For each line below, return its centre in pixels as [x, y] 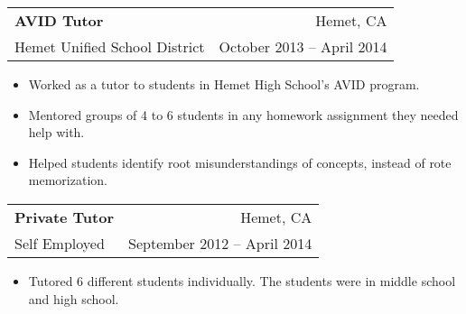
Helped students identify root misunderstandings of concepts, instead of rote [240, 162]
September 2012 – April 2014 [220, 243]
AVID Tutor [59, 20]
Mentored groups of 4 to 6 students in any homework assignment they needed [243, 114]
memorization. [68, 180]
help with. [56, 132]
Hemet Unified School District [110, 46]
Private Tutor [65, 217]
